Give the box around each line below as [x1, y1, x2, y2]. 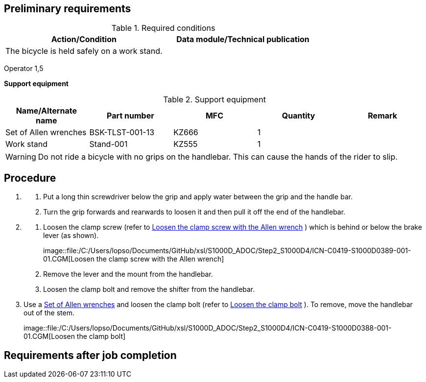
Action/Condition [51, 34, 117, 45]
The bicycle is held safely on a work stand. [5, 46, 163, 56]
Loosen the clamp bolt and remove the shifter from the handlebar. [43, 285, 255, 294]
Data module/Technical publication [176, 34, 309, 45]
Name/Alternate [16, 106, 77, 116]
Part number [107, 111, 154, 121]
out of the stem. [24, 309, 74, 317]
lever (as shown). [43, 231, 99, 240]
